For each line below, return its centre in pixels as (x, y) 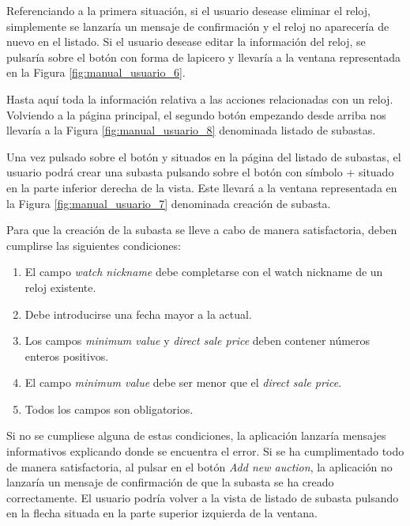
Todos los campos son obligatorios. (109, 409)
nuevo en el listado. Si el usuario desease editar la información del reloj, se (186, 42)
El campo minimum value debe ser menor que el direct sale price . (183, 382)
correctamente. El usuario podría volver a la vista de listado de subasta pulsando (203, 497)
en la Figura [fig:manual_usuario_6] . (96, 72)
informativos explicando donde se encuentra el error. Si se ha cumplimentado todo (205, 451)
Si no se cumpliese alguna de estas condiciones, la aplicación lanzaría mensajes (196, 435)
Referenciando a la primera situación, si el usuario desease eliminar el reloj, (188, 10)
